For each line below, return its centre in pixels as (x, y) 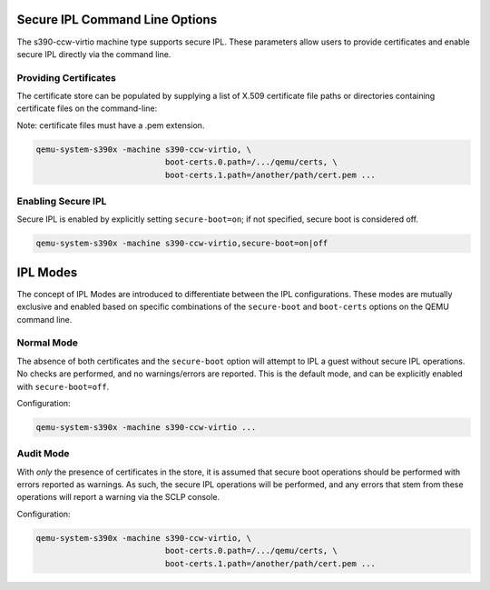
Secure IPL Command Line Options (117, 20)
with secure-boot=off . (63, 386)
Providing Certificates (67, 77)
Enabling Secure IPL (62, 201)
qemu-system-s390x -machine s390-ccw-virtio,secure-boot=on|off (182, 244)
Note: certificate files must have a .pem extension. (111, 125)
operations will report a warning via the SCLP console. (118, 497)
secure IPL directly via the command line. (94, 54)
